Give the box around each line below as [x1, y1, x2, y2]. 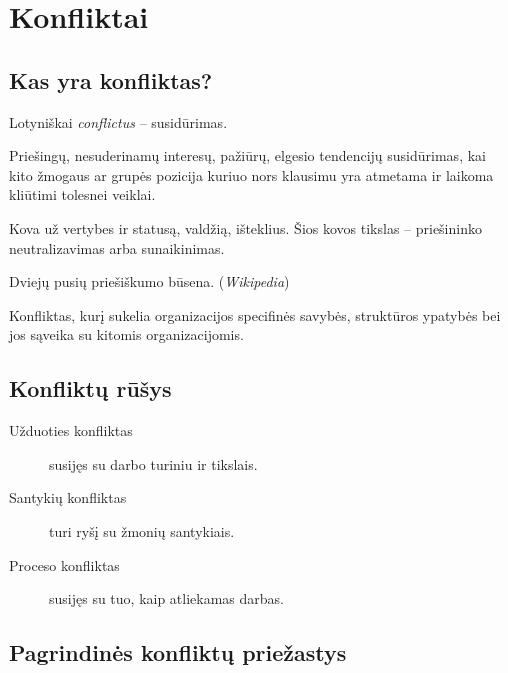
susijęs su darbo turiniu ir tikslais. [49, 453, 258, 474]
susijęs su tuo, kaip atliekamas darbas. [49, 588, 285, 609]
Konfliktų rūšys [9, 373, 172, 404]
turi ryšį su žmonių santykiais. [49, 520, 235, 541]
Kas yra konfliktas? [9, 64, 213, 95]
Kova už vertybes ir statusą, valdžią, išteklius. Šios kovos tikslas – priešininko [9, 217, 482, 238]
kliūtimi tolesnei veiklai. [9, 184, 156, 205]
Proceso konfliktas [9, 554, 120, 575]
